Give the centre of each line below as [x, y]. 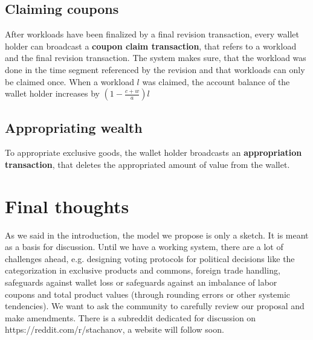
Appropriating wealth [74, 127]
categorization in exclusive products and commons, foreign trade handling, [143, 270]
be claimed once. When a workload [69, 81]
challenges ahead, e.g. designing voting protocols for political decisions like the [150, 258]
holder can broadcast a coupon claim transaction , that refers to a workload [151, 46]
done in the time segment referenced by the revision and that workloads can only [155, 69]
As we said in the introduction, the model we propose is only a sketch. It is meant [157, 235]
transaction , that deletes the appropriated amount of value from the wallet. [147, 164]
